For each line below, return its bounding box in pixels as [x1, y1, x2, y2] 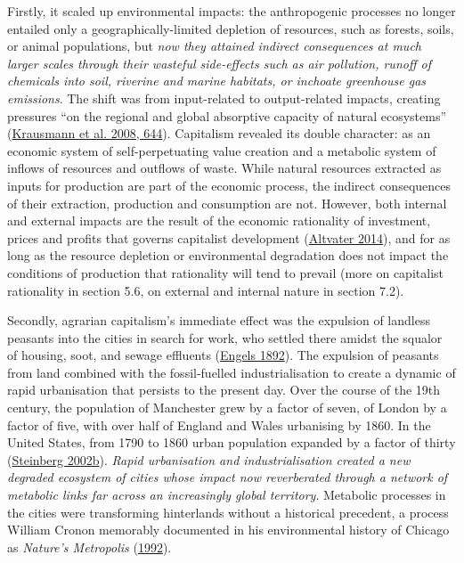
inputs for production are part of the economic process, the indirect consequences [7, 175, 452, 194]
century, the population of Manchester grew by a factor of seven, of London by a [7, 398, 447, 417]
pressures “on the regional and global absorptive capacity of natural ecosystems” [7, 106, 447, 125]
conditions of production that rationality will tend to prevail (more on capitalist [7, 263, 444, 281]
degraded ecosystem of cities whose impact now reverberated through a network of [7, 468, 448, 486]
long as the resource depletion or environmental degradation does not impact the [7, 246, 449, 265]
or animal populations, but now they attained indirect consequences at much [7, 37, 421, 55]
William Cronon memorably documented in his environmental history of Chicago [7, 520, 450, 539]
